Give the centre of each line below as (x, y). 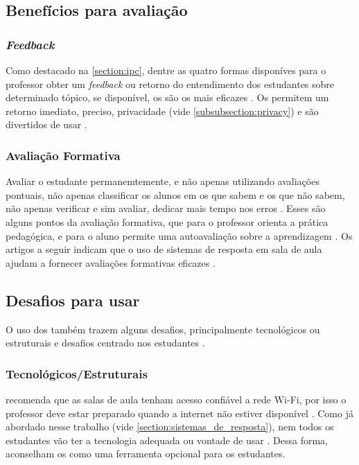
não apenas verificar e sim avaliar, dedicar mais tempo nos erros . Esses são (166, 208)
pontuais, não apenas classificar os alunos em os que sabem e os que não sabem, (175, 194)
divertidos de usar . (46, 124)
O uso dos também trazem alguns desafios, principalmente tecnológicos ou (163, 329)
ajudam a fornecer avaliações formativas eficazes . (111, 262)
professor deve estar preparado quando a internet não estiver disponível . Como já (179, 413)
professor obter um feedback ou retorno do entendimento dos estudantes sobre (170, 84)
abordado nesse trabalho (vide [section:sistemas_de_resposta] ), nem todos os (170, 427)
